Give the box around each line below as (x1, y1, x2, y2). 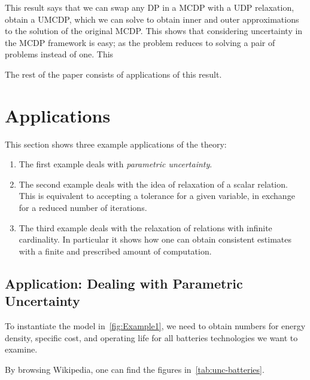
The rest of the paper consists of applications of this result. (5, 68, 222, 80)
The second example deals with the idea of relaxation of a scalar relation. (19, 177, 288, 190)
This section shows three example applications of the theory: (5, 137, 227, 150)
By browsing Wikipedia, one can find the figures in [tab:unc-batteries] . (5, 363, 265, 375)
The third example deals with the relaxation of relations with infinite (19, 221, 272, 234)
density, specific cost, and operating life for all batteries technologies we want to (5, 331, 298, 344)
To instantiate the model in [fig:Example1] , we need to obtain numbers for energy (5, 320, 306, 332)
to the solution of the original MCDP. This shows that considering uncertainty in (5, 24, 303, 37)
